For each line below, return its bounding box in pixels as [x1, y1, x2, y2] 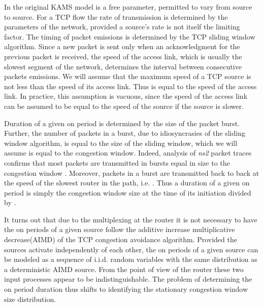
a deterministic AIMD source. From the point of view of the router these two [4, 263, 244, 274]
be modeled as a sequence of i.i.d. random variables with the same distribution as [4, 254, 257, 264]
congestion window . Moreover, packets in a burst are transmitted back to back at [4, 167, 259, 178]
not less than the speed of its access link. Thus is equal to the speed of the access [4, 81, 257, 91]
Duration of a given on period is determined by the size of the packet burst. [4, 118, 240, 128]
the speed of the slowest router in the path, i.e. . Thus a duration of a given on [4, 177, 250, 188]
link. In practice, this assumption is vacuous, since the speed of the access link [4, 91, 248, 101]
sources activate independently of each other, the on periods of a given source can [4, 244, 258, 254]
